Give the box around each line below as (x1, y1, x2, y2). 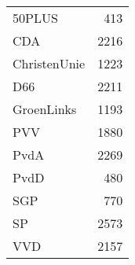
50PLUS (13, 9, 58, 27)
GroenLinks (13, 100, 77, 118)
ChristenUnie (13, 54, 86, 72)
